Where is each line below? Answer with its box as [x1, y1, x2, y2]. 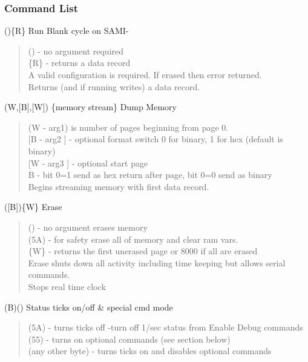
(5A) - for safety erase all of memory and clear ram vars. [28, 232, 238, 245]
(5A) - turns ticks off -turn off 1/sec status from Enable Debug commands [28, 321, 303, 334]
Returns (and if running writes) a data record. [28, 80, 200, 93]
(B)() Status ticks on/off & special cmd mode [4, 300, 173, 313]
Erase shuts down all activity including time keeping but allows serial [28, 256, 286, 269]
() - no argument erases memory [28, 220, 148, 233]
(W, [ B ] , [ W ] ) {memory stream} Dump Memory [4, 100, 177, 113]
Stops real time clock [28, 280, 106, 292]
